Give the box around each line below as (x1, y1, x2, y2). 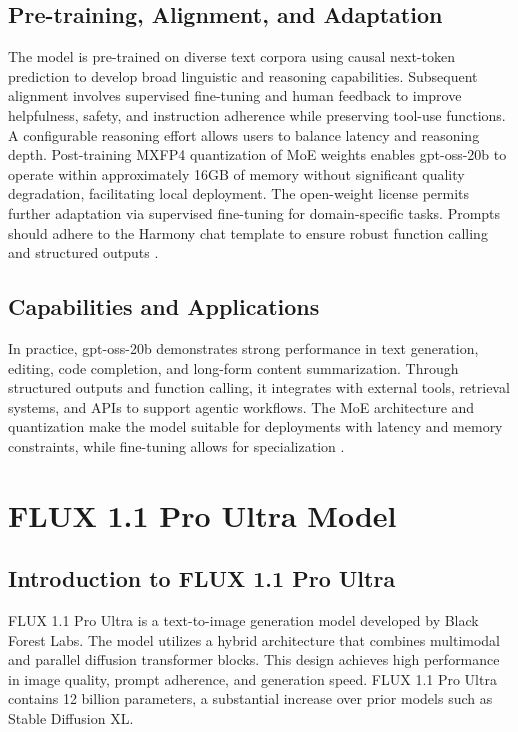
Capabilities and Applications (8, 291, 320, 322)
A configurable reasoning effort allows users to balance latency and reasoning (8, 124, 480, 145)
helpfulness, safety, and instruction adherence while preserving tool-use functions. (8, 104, 506, 125)
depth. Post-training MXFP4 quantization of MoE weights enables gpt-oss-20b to (8, 144, 507, 165)
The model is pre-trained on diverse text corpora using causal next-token (8, 46, 455, 67)
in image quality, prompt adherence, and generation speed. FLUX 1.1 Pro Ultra (8, 668, 497, 689)
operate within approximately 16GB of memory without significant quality (8, 163, 465, 184)
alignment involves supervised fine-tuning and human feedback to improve (8, 85, 462, 106)
